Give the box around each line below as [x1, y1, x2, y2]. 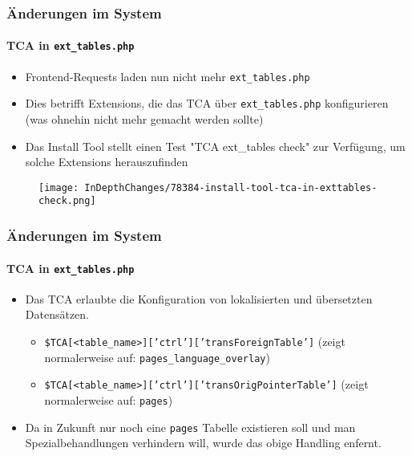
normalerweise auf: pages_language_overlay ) [44, 348, 270, 365]
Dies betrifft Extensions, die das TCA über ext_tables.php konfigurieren [25, 95, 389, 112]
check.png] [38, 195, 96, 207]
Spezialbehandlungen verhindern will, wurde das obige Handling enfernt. [25, 434, 382, 451]
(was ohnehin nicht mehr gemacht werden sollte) [25, 111, 264, 128]
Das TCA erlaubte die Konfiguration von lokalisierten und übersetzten [25, 290, 373, 307]
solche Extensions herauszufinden [25, 153, 188, 170]
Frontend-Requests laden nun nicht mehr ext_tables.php [25, 67, 310, 84]
